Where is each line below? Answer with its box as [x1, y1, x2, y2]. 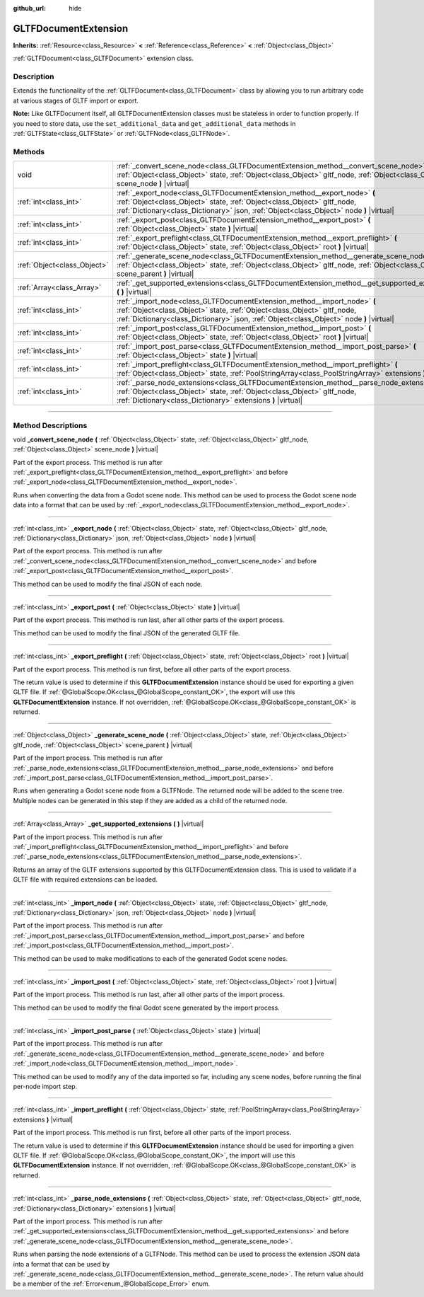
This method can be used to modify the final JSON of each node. [13, 580, 203, 588]
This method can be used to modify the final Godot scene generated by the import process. [13, 1003, 281, 1012]
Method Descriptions [13, 420, 88, 430]
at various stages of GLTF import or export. [13, 96, 139, 105]
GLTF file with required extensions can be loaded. [13, 875, 158, 884]
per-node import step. [13, 1083, 78, 1091]
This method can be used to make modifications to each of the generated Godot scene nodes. [13, 954, 288, 962]
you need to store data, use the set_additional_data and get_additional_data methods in [13, 119, 296, 127]
